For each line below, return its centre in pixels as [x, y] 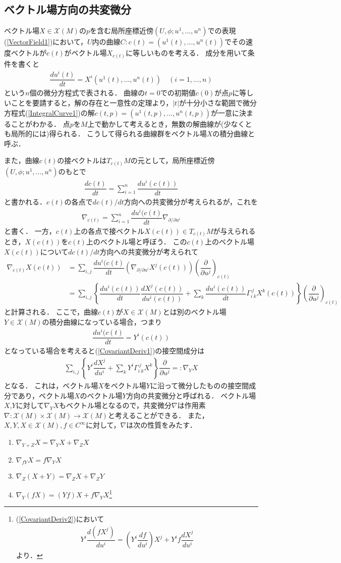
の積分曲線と [234, 134]
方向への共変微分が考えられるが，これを [191, 202]
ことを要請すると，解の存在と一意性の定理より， [92, 103]
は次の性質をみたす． [161, 425]
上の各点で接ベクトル [109, 231]
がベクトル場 [86, 53]
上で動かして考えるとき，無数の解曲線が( [156, 123]
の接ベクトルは [82, 160]
